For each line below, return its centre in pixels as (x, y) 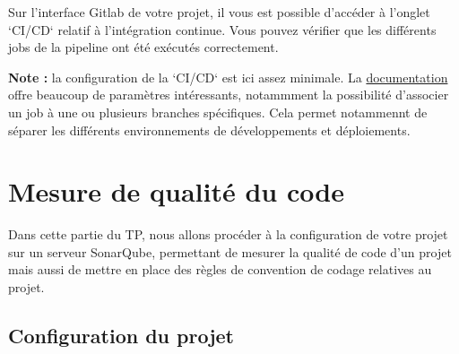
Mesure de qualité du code (176, 191)
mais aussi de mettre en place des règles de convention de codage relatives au (220, 269)
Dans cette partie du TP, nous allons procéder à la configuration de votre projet (228, 234)
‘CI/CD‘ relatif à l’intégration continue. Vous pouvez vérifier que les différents (222, 29)
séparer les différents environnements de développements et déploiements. (209, 130)
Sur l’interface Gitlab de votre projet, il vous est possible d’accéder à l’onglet (219, 12)
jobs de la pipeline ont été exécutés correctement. (143, 47)
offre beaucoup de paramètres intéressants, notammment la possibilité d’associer (229, 95)
